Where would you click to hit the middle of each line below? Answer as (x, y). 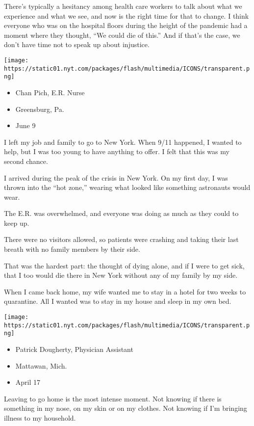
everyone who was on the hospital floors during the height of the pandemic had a (126, 25)
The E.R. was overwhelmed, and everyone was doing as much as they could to (121, 213)
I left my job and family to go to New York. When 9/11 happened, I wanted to (123, 142)
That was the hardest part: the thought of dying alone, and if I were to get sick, (124, 265)
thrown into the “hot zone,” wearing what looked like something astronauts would (127, 187)
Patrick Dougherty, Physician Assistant (74, 349)
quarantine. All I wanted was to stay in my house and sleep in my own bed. (118, 301)
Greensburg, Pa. (40, 109)
